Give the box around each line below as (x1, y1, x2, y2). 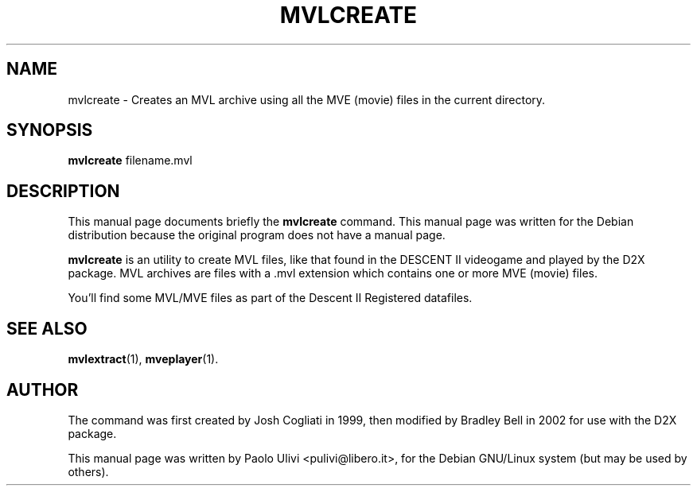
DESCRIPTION (6, 180, 120, 201)
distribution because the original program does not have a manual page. (68, 228, 446, 242)
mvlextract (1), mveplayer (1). (68, 352, 219, 366)
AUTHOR (6, 379, 79, 400)
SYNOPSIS (6, 120, 93, 141)
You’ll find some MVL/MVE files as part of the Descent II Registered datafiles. (68, 291, 473, 305)
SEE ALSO (6, 318, 88, 339)
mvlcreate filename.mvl (68, 153, 193, 168)
